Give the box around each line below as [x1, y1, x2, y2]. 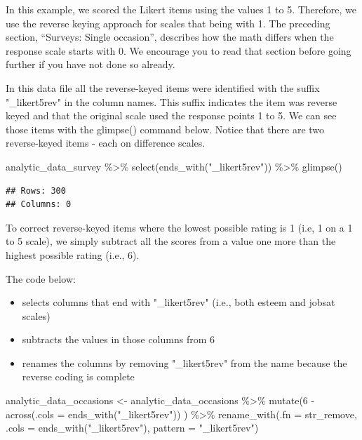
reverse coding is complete [22, 369, 135, 384]
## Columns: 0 [6, 199, 72, 210]
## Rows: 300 [6, 185, 66, 196]
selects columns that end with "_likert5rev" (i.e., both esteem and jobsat [22, 295, 335, 309]
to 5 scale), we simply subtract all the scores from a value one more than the [6, 234, 336, 248]
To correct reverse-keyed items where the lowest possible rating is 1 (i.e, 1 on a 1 [6, 220, 353, 234]
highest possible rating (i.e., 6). [6, 247, 140, 262]
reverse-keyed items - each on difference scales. [6, 135, 206, 150]
